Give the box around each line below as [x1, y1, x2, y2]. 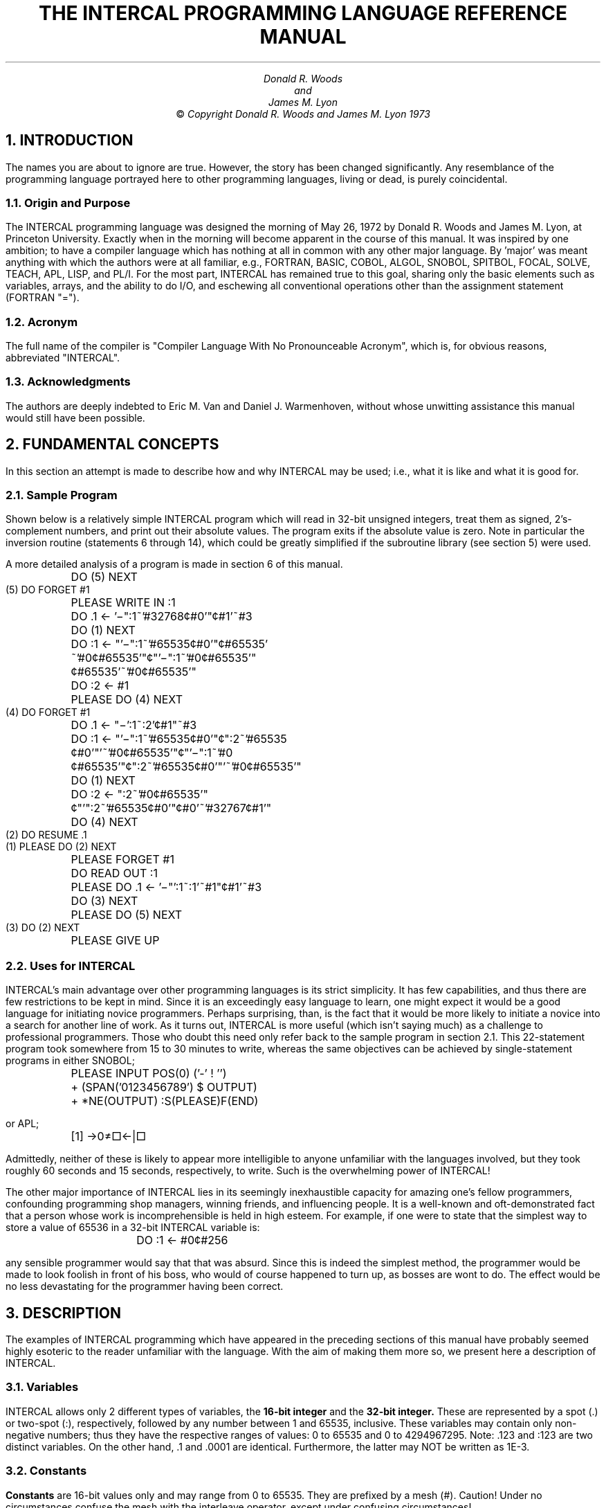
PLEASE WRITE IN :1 [71, 595, 176, 610]
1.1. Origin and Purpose [6, 195, 131, 210]
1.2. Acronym [6, 314, 78, 329]
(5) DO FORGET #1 [6, 584, 90, 596]
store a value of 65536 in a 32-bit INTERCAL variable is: [6, 1221, 260, 1234]
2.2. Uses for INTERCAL [6, 958, 136, 973]
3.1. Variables [6, 1380, 79, 1394]
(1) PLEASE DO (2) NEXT [6, 841, 117, 853]
